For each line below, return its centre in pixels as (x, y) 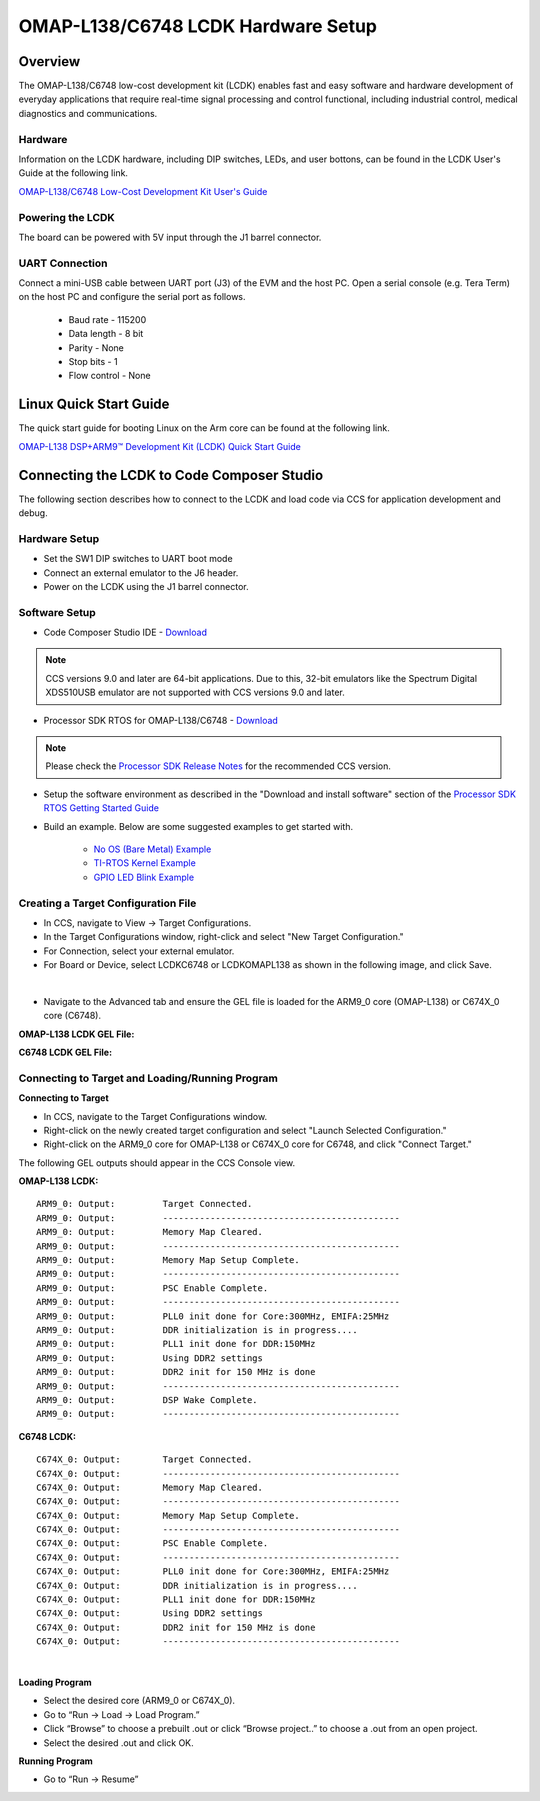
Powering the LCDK (66, 217)
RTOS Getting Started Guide (101, 808)
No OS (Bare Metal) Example (152, 849)
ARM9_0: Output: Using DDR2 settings (150, 1358)
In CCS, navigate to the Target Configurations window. (155, 1116)
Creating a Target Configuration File (107, 903)
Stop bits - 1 (93, 361)
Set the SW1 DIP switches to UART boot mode (138, 559)
